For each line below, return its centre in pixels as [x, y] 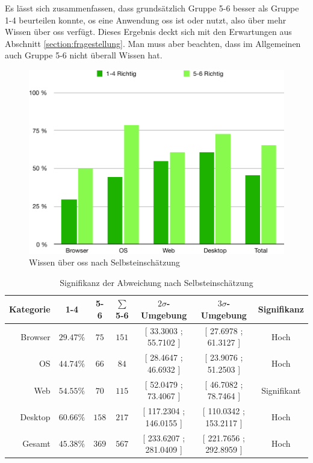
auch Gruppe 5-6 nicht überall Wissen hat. [84, 55]
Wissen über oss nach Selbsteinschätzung [104, 262]
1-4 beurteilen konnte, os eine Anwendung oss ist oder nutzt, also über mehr [146, 20]
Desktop [35, 416]
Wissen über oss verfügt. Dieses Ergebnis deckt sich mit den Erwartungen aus [148, 32]
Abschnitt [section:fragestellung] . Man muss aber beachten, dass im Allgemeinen [153, 43]
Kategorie [30, 309]
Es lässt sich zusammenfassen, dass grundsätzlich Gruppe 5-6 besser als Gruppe [152, 8]
